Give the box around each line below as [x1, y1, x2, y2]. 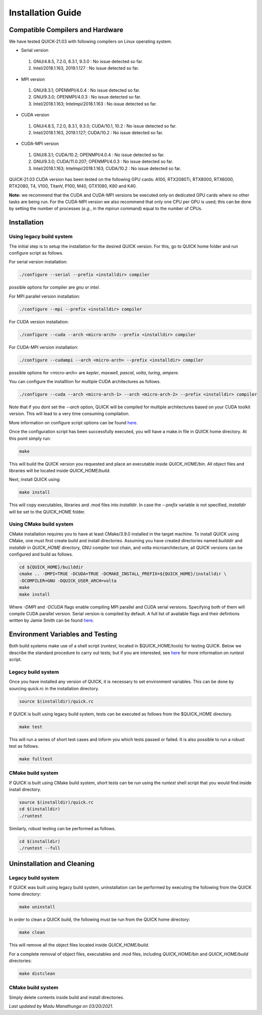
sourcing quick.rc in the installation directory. [9, 685, 99, 691]
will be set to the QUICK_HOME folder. [9, 509, 86, 515]
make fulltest [19, 756, 53, 761]
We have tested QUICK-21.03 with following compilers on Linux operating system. [9, 39, 172, 45]
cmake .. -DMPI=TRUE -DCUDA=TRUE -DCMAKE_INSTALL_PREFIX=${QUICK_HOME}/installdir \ [19, 571, 227, 577]
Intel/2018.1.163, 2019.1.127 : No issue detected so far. [33, 65, 139, 71]
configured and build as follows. [9, 551, 73, 557]
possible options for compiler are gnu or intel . [9, 284, 100, 290]
